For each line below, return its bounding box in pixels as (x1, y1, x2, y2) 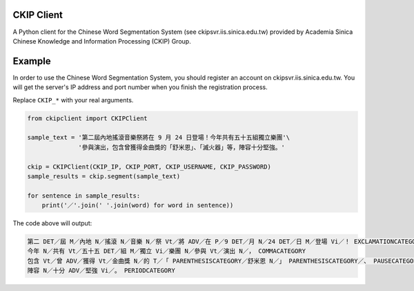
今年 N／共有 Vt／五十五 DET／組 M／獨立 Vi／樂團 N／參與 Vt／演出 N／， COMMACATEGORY (27, 247, 306, 255)
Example (12, 55, 51, 67)
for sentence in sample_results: (27, 191, 141, 200)
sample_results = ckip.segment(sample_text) (27, 172, 181, 180)
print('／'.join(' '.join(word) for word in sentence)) (41, 201, 234, 209)
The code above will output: (12, 219, 92, 227)
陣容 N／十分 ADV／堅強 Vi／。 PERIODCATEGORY (27, 267, 175, 274)
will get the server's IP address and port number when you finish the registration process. (12, 83, 268, 91)
